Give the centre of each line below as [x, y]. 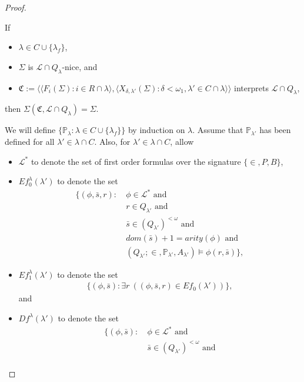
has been [275, 130]
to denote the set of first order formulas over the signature [136, 161]
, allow [182, 141]
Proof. [16, 7]
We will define [30, 130]
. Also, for [112, 141]
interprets [251, 87]
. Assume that [218, 130]
